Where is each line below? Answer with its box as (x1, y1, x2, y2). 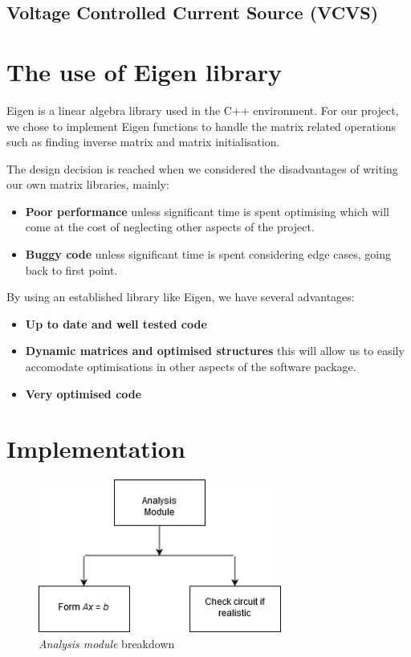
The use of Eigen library (6, 55, 283, 88)
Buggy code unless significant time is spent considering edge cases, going (25, 246, 391, 263)
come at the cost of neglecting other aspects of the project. (25, 218, 315, 235)
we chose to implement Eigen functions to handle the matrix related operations (6, 117, 397, 134)
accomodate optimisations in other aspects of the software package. (25, 358, 356, 375)
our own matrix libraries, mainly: (6, 176, 169, 193)
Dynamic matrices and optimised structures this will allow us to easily (25, 342, 405, 359)
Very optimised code (25, 385, 142, 402)
